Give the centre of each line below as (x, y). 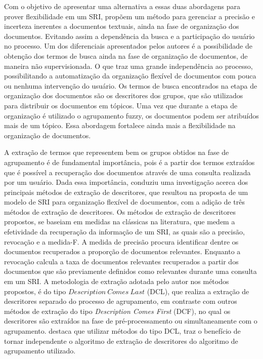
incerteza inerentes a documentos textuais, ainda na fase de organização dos (122, 26)
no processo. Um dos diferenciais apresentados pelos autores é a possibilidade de (128, 46)
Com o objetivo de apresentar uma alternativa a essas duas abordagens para (122, 6)
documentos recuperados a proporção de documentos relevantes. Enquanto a (122, 251)
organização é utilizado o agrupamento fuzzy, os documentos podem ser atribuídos (131, 115)
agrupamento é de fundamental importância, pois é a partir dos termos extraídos (129, 162)
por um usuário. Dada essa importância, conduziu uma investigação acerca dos (126, 182)
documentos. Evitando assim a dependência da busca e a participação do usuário (129, 36)
